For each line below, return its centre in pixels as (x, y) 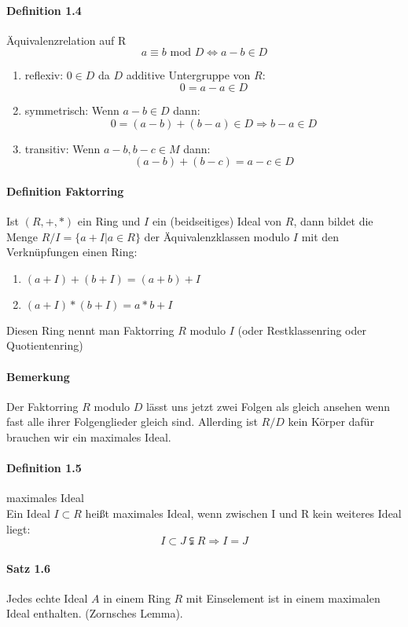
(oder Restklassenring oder (302, 330)
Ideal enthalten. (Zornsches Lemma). (95, 613)
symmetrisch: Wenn (72, 110)
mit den (320, 236)
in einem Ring (137, 598)
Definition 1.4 (44, 10)
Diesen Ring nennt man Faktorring (90, 330)
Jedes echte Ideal (47, 598)
